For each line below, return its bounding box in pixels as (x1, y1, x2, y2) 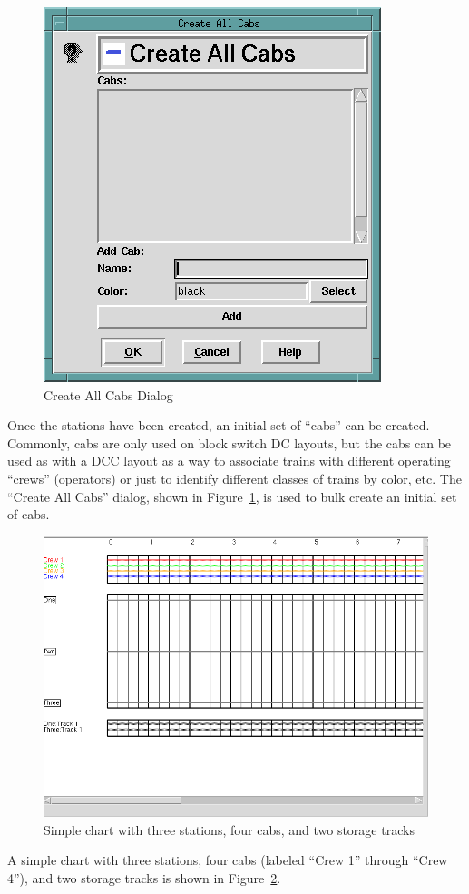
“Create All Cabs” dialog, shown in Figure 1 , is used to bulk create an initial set (7, 486, 457, 506)
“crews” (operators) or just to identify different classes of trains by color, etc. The (7, 468, 462, 487)
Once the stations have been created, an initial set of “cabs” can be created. (7, 416, 430, 435)
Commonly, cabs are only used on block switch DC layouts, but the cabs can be (7, 433, 452, 452)
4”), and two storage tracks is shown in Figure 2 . (7, 869, 281, 888)
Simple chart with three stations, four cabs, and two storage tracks (44, 820, 415, 839)
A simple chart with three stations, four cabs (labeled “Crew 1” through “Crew (7, 850, 448, 869)
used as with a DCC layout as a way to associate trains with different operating (7, 451, 451, 470)
